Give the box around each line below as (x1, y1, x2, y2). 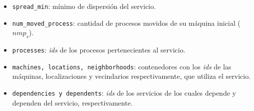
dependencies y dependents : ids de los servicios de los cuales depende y (12, 88, 236, 98)
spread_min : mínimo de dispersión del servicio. (12, 1, 156, 11)
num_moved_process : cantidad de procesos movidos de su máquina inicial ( (12, 17, 241, 28)
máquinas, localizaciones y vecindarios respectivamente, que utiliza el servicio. (12, 71, 251, 81)
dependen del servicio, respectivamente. (12, 97, 133, 108)
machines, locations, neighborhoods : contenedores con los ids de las (12, 61, 232, 71)
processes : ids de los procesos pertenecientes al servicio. (12, 45, 186, 55)
